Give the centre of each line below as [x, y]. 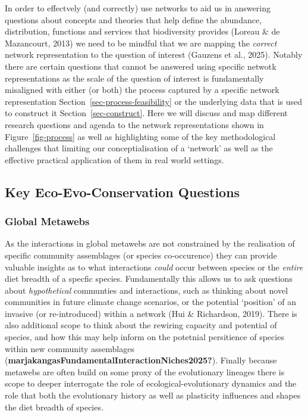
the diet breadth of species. [54, 407]
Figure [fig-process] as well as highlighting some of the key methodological [140, 136]
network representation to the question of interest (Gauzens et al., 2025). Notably [154, 55]
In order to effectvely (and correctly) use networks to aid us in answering [138, 8]
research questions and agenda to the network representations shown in [134, 124]
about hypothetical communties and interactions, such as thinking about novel [147, 290]
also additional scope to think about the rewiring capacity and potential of [141, 325]
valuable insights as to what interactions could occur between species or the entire [154, 267]
